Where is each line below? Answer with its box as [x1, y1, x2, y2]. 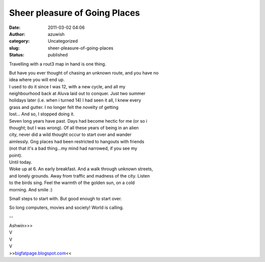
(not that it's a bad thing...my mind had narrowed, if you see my [9, 145, 137, 152]
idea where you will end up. [9, 77, 65, 83]
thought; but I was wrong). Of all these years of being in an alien [9, 125, 139, 131]
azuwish [48, 31, 65, 37]
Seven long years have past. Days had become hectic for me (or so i [9, 118, 147, 124]
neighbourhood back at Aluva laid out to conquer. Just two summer [9, 91, 146, 97]
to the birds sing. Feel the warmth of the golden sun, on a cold [9, 180, 135, 186]
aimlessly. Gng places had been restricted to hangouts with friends [9, 138, 145, 144]
